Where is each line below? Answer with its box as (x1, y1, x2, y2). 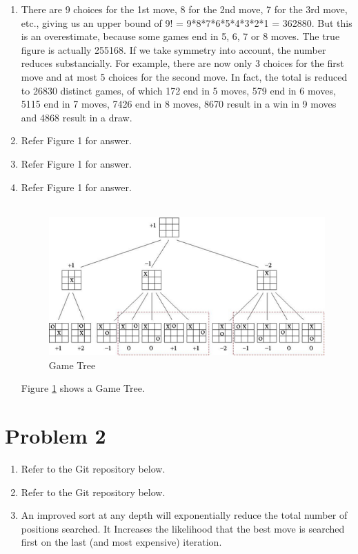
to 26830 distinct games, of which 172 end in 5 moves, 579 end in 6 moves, (21, 83, 336, 97)
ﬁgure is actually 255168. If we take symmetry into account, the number (21, 42, 326, 57)
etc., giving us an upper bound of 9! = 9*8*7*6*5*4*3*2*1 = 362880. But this (21, 15, 352, 30)
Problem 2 (5, 422, 106, 450)
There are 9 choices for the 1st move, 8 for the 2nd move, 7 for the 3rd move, (21, 2, 348, 16)
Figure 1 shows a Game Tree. (21, 381, 145, 395)
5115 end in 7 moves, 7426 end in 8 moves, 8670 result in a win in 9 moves (21, 97, 337, 111)
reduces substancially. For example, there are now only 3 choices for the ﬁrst (21, 56, 344, 70)
